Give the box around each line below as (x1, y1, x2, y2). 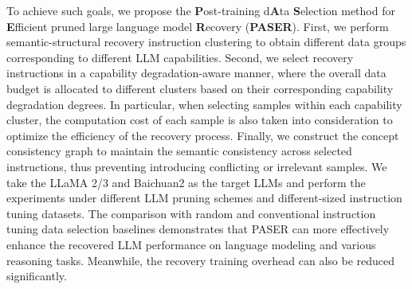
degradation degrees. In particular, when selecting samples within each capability (6, 96, 402, 112)
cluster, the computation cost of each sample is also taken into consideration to (6, 111, 393, 128)
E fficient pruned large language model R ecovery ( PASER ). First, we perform (6, 18, 389, 34)
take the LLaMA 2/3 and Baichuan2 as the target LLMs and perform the (6, 174, 366, 190)
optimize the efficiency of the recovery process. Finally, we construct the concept (6, 127, 399, 143)
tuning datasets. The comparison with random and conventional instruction (6, 205, 376, 221)
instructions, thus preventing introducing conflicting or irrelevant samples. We (6, 158, 387, 174)
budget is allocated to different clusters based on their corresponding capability (6, 80, 394, 96)
